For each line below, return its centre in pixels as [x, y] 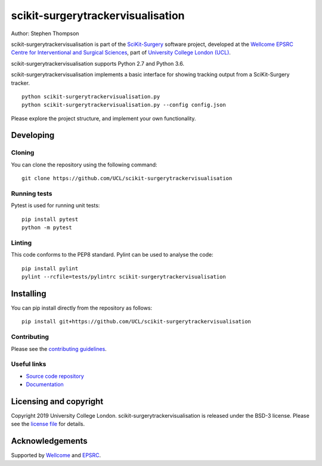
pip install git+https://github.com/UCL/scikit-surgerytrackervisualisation [137, 322]
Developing [33, 135]
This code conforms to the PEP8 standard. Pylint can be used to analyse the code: [112, 255]
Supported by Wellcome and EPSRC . [56, 455]
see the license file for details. [48, 424]
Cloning [23, 153]
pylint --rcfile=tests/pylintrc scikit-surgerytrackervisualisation [124, 277]
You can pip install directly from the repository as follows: [82, 308]
